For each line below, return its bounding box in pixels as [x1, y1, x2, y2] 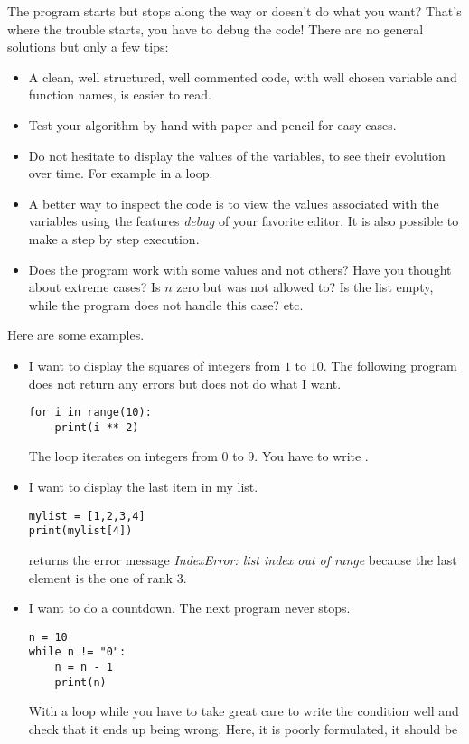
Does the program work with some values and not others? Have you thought [28, 259, 452, 278]
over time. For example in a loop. [28, 164, 213, 183]
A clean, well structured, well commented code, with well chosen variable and [28, 67, 457, 86]
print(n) [54, 675, 107, 689]
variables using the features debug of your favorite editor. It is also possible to [28, 212, 459, 231]
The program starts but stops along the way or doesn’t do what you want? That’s [7, 2, 462, 20]
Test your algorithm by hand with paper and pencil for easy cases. [28, 115, 397, 134]
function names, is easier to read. [28, 85, 211, 104]
